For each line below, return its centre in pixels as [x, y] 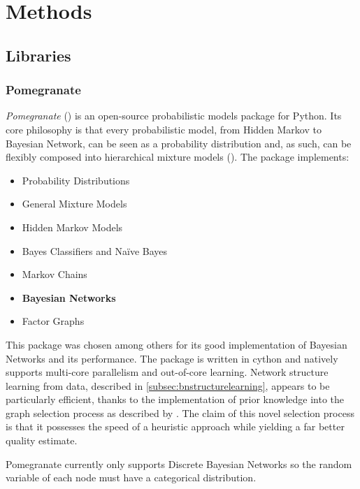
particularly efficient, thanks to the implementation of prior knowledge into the [175, 399]
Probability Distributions [76, 180]
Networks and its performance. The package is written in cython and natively [172, 358]
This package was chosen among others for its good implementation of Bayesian [177, 344]
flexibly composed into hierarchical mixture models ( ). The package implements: [178, 157]
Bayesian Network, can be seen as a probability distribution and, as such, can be [179, 143]
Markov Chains [55, 274]
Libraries [38, 55]
